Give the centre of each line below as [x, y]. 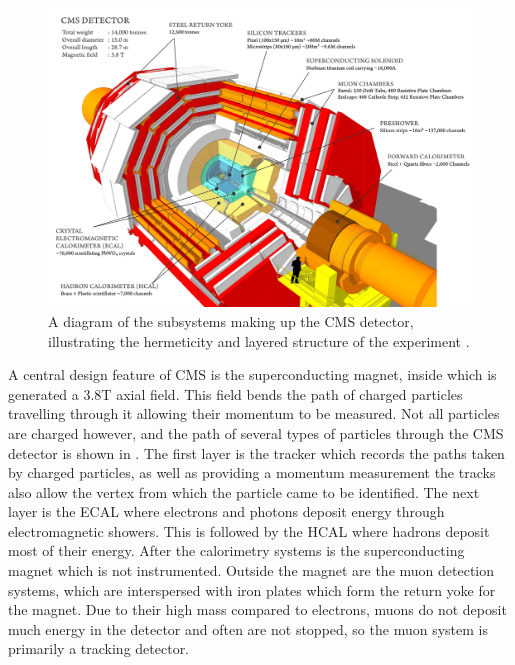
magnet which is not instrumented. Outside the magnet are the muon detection [251, 570]
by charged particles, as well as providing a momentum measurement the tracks [252, 472]
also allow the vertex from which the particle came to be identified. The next [244, 491]
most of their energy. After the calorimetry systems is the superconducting [236, 550]
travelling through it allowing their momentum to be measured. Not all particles [254, 413]
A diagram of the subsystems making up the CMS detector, [231, 320]
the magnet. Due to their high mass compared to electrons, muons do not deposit [257, 609]
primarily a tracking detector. [99, 648]
